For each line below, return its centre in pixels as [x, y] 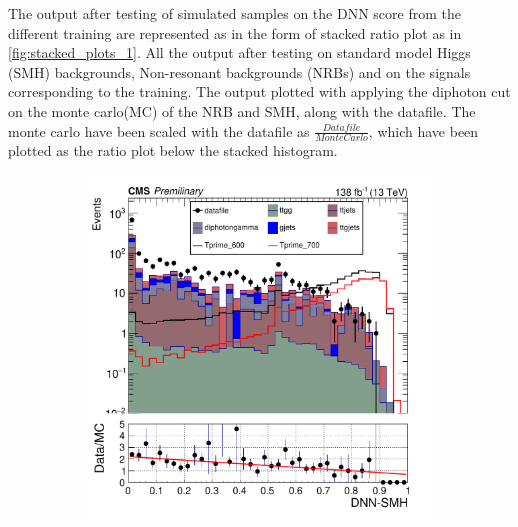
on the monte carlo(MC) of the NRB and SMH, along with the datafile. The [242, 110]
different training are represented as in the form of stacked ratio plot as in [235, 32]
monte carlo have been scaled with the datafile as [159, 130]
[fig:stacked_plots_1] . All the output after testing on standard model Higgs [239, 52]
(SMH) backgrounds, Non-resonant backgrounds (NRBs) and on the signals [239, 71]
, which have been [423, 130]
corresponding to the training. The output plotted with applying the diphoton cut [259, 91]
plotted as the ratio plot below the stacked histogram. [173, 150]
